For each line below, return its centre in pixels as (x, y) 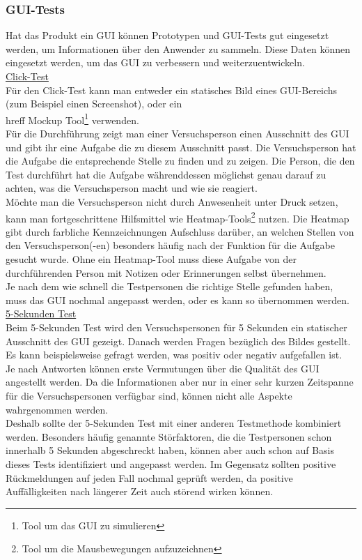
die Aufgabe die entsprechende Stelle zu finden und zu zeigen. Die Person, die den (180, 161)
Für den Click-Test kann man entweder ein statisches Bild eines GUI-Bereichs (172, 90)
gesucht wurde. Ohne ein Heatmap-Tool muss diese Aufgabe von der (151, 259)
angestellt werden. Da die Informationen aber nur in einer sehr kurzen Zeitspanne (180, 382)
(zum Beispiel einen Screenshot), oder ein (94, 104)
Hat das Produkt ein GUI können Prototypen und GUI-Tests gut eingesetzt (167, 35)
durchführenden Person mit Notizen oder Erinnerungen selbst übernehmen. (166, 272)
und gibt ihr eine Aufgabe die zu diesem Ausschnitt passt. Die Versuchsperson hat (181, 147)
